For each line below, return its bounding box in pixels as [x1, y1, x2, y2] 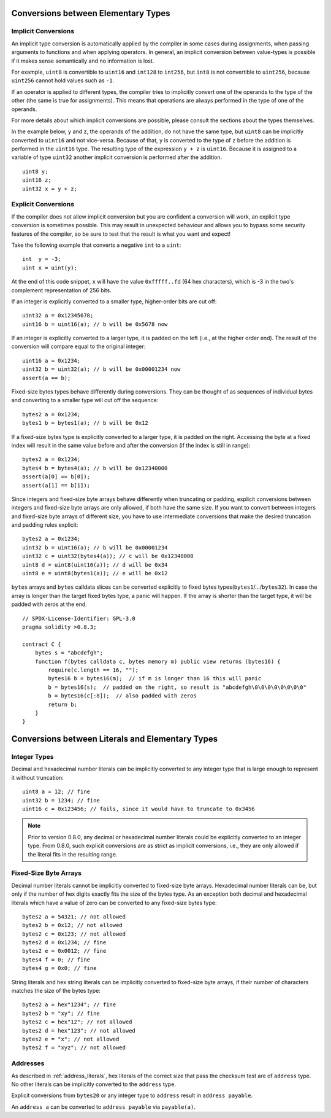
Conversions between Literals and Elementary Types [11, 734, 218, 744]
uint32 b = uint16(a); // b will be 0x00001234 [22, 544, 168, 551]
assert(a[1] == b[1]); [22, 482, 91, 489]
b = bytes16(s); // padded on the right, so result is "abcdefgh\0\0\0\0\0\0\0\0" [48, 683, 306, 691]
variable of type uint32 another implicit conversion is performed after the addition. [11, 153, 223, 161]
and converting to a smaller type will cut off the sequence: [11, 397, 159, 404]
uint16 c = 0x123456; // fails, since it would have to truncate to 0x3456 [22, 806, 255, 813]
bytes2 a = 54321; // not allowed [22, 913, 126, 920]
